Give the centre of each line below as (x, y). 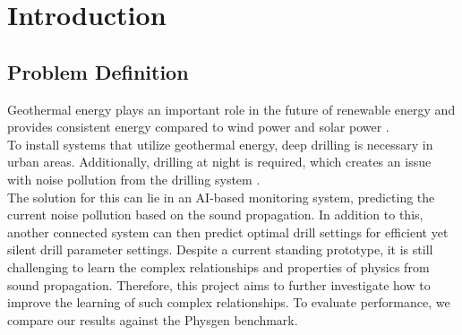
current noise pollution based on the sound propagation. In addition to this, (215, 215)
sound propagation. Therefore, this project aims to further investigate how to (219, 284)
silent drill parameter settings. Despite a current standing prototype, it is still (220, 249)
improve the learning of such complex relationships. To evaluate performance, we (229, 302)
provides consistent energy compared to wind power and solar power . (198, 127)
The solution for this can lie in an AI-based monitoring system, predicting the (221, 197)
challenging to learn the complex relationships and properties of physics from (218, 266)
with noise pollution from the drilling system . (134, 179)
